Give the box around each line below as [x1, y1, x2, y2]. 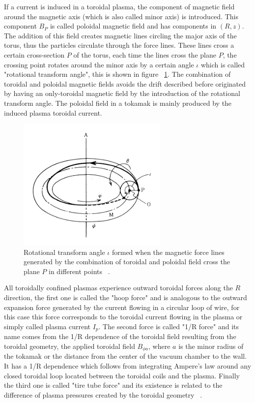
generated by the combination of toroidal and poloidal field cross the [24, 256, 230, 267]
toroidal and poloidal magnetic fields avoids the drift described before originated [4, 78, 246, 89]
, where [148, 341, 170, 351]
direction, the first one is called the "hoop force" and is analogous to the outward [4, 292, 247, 303]
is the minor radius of [178, 341, 244, 351]
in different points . [49, 266, 110, 276]
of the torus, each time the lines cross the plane [73, 49, 216, 60]
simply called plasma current [4, 321, 91, 331]
